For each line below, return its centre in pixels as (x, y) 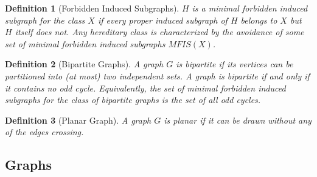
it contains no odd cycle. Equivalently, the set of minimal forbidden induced (145, 88)
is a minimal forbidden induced (250, 8)
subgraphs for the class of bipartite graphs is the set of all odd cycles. (133, 100)
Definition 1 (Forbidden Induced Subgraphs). (92, 8)
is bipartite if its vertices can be (235, 64)
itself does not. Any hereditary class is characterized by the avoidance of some (159, 32)
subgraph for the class (45, 20)
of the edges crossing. (44, 132)
